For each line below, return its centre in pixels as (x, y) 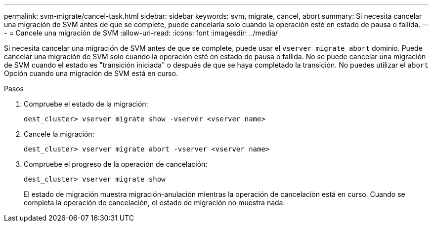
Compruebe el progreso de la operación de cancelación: (116, 164)
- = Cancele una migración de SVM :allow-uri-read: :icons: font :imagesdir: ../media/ (141, 33)
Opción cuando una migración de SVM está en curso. (91, 73)
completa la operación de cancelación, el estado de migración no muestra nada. (154, 203)
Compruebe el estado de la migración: (86, 104)
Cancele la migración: (59, 134)
